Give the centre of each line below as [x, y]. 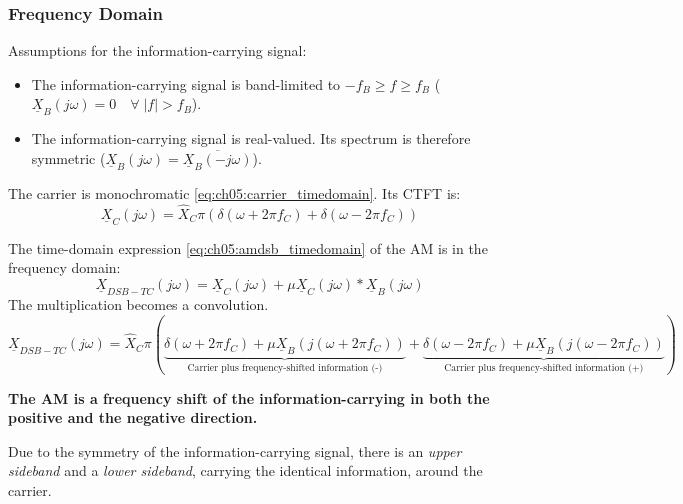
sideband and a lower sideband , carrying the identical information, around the [245, 470]
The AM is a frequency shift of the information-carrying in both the [249, 397]
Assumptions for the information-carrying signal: [157, 50]
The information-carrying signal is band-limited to [186, 83]
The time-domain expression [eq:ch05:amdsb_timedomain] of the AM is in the [248, 247]
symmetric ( [68, 158]
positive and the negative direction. [133, 417]
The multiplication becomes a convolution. [138, 304]
